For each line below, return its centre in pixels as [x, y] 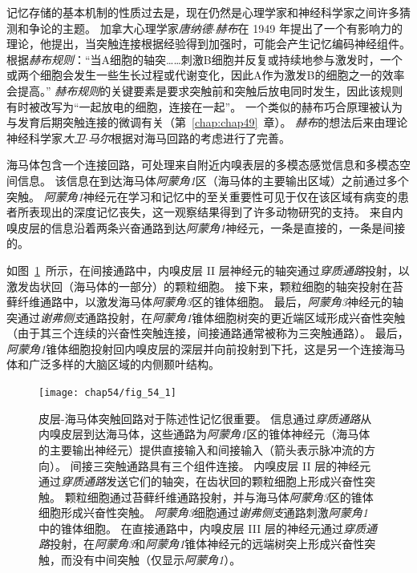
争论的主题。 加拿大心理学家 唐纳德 [120, 28]
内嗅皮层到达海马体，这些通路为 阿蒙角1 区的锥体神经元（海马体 [204, 434]
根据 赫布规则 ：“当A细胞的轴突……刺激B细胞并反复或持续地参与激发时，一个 [204, 59]
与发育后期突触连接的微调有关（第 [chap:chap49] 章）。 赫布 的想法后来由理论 [207, 122]
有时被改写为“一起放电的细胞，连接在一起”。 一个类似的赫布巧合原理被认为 [204, 106]
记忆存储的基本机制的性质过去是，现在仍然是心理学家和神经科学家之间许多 [203, 12]
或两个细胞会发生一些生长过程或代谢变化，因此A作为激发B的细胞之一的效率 [206, 75]
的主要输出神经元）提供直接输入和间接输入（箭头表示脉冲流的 [201, 449]
